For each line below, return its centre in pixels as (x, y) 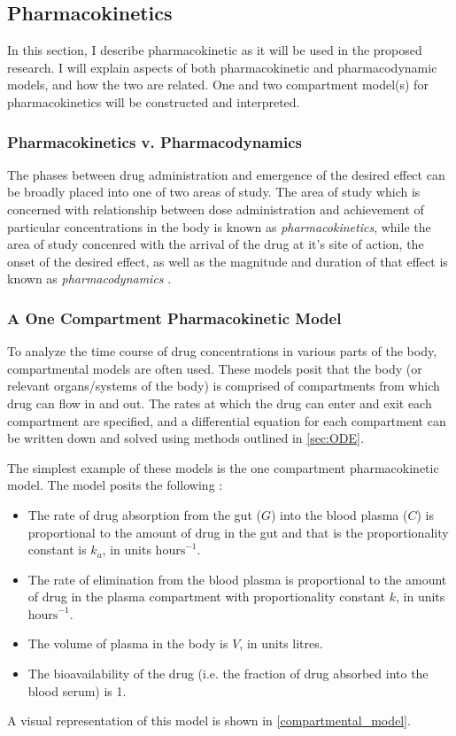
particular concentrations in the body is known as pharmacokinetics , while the (219, 226)
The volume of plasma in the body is (128, 643)
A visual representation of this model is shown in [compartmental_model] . (209, 721)
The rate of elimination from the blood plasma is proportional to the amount (237, 579)
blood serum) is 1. (77, 690)
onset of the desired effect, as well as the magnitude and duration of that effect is (228, 261)
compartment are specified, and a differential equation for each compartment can (227, 420)
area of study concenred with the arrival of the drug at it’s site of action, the (216, 244)
